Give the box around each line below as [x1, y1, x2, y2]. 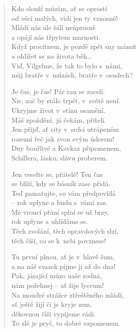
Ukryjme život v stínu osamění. [11, 105, 106, 115]
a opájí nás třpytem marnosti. [11, 32, 100, 42]
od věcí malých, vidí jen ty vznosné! [11, 13, 118, 23]
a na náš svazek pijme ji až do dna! [11, 261, 116, 271]
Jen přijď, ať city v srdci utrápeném [11, 124, 119, 134]
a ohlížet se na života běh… [11, 50, 92, 61]
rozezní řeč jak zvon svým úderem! [11, 133, 114, 143]
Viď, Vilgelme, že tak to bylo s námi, [11, 60, 123, 70]
